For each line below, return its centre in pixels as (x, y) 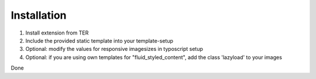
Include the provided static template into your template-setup (99, 40)
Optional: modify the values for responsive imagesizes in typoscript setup (114, 49)
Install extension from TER (57, 33)
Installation (39, 15)
